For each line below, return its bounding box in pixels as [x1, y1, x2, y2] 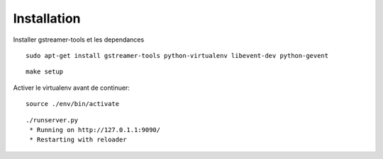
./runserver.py [26, 116, 79, 124]
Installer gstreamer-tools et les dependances [13, 35, 145, 44]
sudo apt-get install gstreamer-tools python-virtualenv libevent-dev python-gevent [26, 52, 329, 59]
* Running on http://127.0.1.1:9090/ [29, 126, 161, 134]
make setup [26, 68, 64, 76]
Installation [13, 11, 81, 26]
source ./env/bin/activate [26, 100, 120, 108]
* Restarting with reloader [29, 136, 127, 144]
